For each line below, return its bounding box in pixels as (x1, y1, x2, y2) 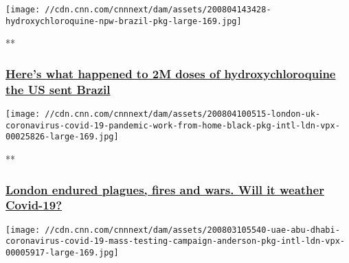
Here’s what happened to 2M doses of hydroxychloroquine (5, 65, 336, 82)
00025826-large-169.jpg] (5, 132, 119, 142)
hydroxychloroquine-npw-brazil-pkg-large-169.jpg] (5, 16, 242, 26)
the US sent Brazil (5, 80, 111, 98)
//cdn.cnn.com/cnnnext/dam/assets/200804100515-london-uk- (45, 109, 321, 119)
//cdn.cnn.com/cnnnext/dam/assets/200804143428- (45, 5, 271, 14)
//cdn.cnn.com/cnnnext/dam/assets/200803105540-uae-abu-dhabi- (45, 225, 340, 235)
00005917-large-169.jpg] (5, 248, 119, 258)
